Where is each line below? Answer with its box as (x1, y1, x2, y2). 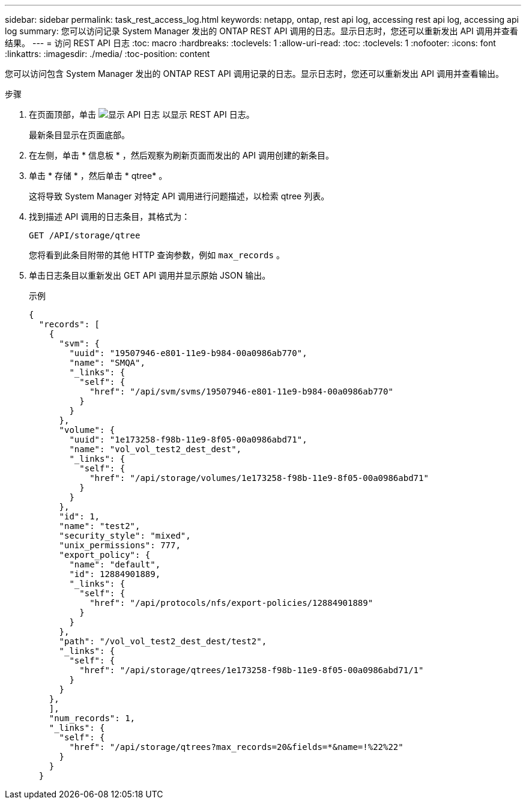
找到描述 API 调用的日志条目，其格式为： (29, 211, 190, 222)
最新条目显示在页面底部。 (29, 130, 130, 140)
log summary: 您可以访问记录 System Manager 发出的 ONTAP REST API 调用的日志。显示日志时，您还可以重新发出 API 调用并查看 (5, 26, 518, 36)
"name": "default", (69, 560, 161, 569)
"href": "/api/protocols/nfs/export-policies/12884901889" (89, 598, 373, 608)
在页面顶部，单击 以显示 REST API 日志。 (29, 109, 255, 119)
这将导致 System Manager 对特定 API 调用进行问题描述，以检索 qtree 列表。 (29, 191, 330, 201)
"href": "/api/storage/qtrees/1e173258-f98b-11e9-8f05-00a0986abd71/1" (79, 665, 424, 675)
